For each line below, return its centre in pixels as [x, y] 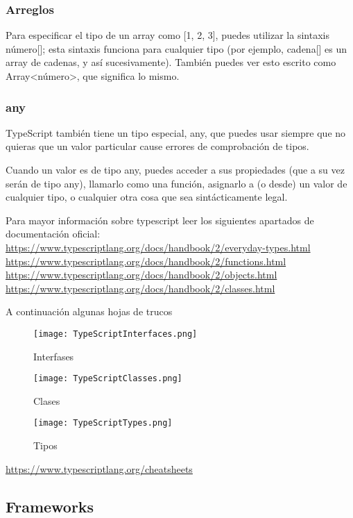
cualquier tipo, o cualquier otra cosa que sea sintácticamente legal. [147, 197]
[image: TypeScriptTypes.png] [103, 423]
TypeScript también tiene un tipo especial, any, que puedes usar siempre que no [176, 132]
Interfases [54, 356]
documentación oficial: [53, 234]
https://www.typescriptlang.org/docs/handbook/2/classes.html [140, 288]
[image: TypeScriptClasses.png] [108, 379]
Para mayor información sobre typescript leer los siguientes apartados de [160, 220]
